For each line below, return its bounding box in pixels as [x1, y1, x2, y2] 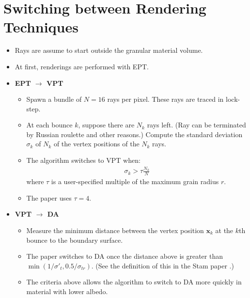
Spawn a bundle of [26, 94, 82, 104]
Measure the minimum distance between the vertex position [26, 225, 204, 235]
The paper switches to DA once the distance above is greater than [26, 251, 223, 261]
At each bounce [26, 120, 73, 130]
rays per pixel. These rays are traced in [107, 94, 224, 104]
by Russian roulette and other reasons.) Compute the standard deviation [26, 129, 243, 139]
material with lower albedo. [26, 286, 108, 296]
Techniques [3, 17, 78, 37]
